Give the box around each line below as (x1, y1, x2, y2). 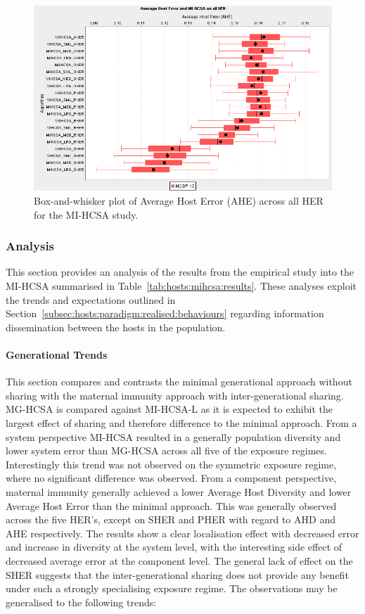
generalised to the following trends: (6, 594, 157, 609)
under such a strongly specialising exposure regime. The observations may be (6, 581, 338, 596)
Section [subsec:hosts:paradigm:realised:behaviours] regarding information (6, 306, 324, 321)
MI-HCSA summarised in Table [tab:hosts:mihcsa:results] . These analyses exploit (6, 279, 357, 293)
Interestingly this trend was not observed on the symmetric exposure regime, (6, 456, 337, 471)
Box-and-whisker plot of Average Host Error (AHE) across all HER (34, 193, 324, 208)
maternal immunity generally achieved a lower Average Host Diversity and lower (6, 484, 352, 499)
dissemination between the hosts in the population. (6, 319, 226, 334)
